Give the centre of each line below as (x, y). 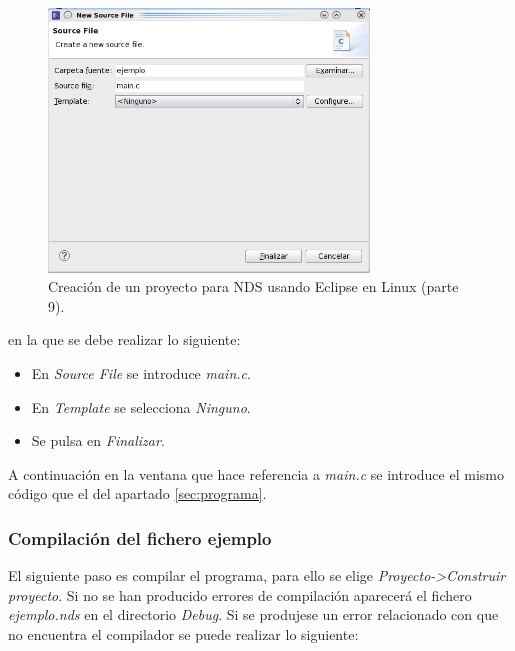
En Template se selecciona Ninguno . (141, 406)
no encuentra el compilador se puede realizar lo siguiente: (183, 633)
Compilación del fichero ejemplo (140, 537)
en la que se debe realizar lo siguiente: (124, 339)
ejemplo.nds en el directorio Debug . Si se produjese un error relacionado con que (253, 614)
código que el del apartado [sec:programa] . (137, 493)
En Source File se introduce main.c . (141, 372)
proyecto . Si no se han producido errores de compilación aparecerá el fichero (240, 594)
